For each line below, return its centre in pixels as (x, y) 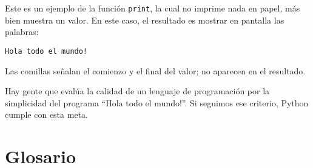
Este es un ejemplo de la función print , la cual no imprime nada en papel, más (153, 8)
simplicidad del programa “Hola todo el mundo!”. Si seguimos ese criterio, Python (157, 102)
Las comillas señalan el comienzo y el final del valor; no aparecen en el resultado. (155, 70)
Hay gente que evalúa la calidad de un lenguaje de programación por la (137, 91)
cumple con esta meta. (46, 115)
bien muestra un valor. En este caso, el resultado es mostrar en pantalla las (145, 20)
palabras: (22, 32)
